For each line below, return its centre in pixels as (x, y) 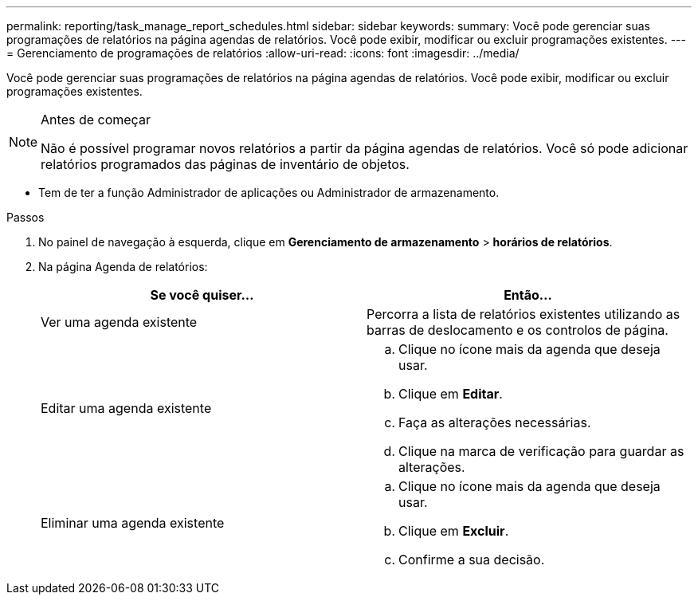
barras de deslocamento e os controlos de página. (518, 330)
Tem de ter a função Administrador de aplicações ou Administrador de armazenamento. (269, 192)
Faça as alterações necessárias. (495, 422)
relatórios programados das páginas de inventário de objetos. (225, 164)
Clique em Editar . (451, 394)
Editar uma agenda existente (126, 408)
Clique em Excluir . (454, 531)
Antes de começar (96, 120)
